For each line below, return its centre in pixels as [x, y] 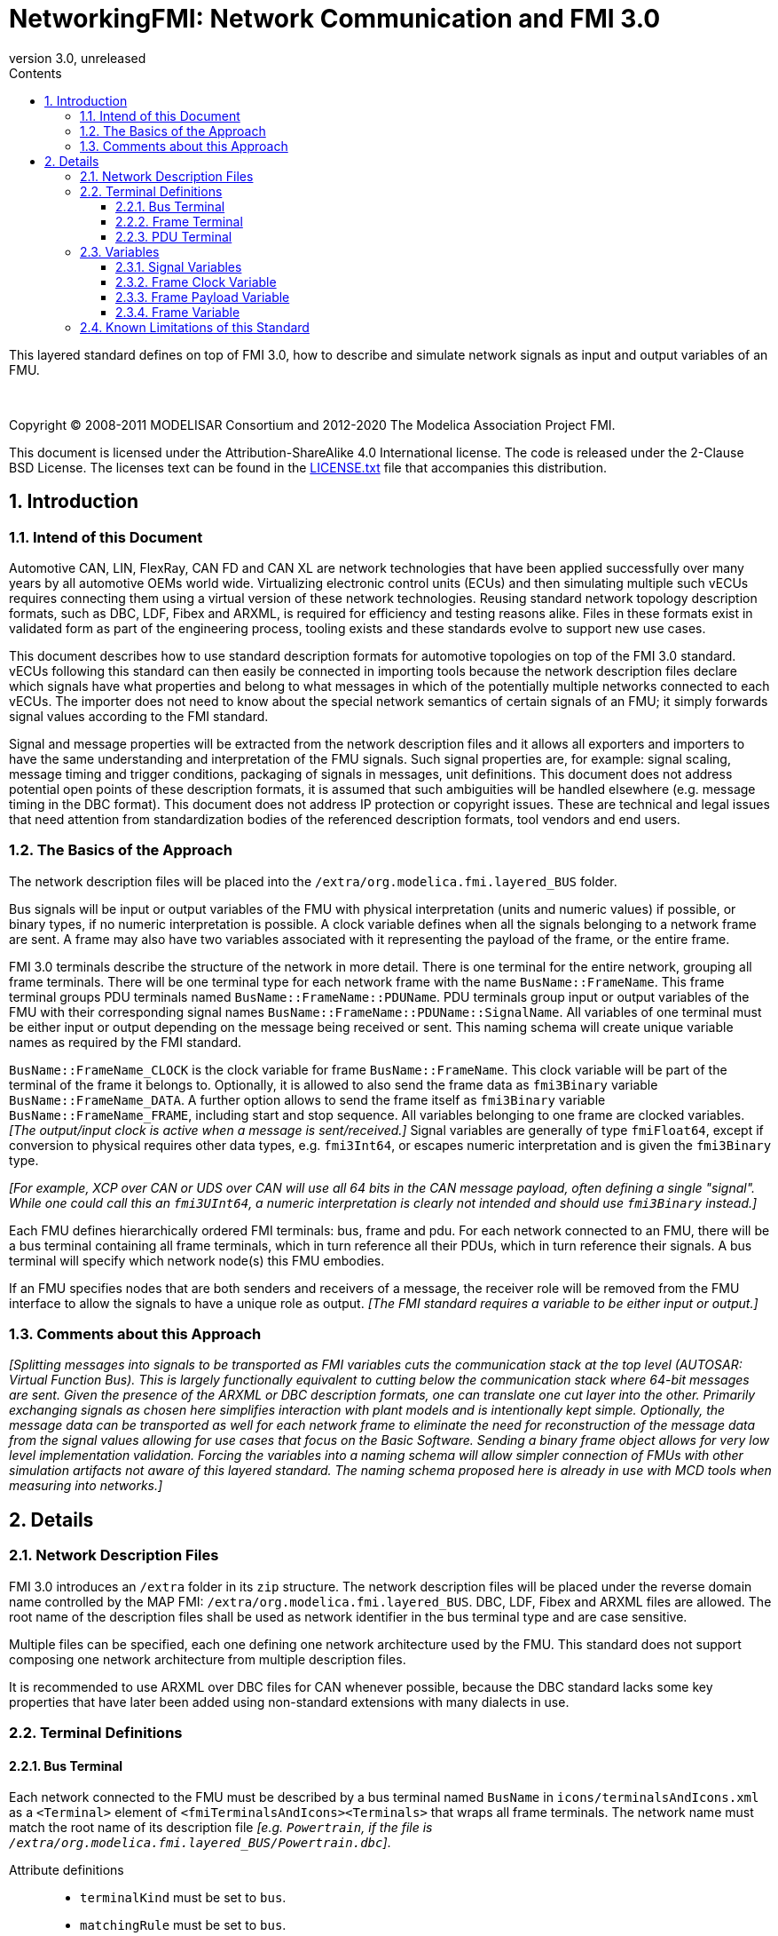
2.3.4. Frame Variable [178, 312]
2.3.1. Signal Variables [179, 266]
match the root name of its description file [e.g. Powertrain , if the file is [221, 1828]
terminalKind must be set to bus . [183, 1898]
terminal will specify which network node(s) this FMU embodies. [197, 1260]
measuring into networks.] [86, 1486]
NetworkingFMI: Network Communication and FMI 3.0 [335, 19]
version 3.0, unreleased [78, 58]
